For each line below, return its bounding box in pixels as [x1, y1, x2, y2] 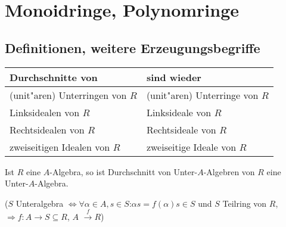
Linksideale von [146, 105, 212, 119]
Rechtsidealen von [10, 122, 85, 136]
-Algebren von [203, 165, 255, 178]
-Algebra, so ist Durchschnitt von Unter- [49, 165, 198, 178]
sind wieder [146, 70, 201, 84]
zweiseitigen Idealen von [10, 139, 110, 154]
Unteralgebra [15, 197, 64, 209]
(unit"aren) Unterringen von [10, 88, 127, 102]
